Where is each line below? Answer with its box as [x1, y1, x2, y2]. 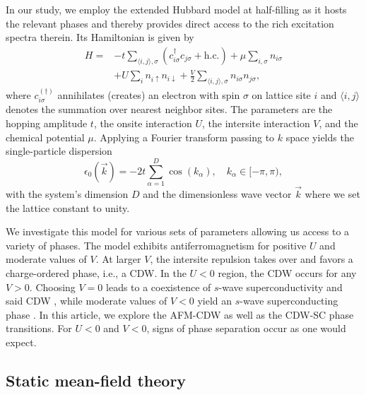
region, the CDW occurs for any [218, 266, 357, 281]
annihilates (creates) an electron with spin [57, 87, 240, 102]
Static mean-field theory [6, 370, 187, 391]
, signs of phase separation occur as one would [146, 321, 346, 336]
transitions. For [6, 321, 72, 336]
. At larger [95, 252, 141, 266]
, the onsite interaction [93, 115, 192, 130]
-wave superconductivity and [218, 279, 343, 294]
